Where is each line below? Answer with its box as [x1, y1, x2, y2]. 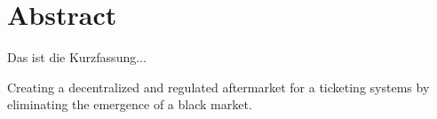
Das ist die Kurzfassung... [7, 48, 147, 67]
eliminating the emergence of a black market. [7, 95, 252, 114]
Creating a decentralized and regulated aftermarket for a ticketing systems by [7, 77, 430, 96]
